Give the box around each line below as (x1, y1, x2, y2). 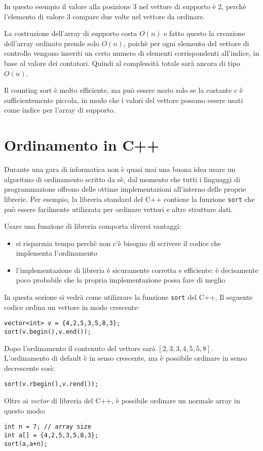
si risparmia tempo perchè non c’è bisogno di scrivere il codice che (16, 237, 221, 248)
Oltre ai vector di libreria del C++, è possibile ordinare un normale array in (4, 395, 240, 406)
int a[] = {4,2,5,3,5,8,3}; (4, 431, 99, 439)
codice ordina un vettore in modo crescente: (4, 301, 140, 312)
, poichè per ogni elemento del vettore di (123, 38, 249, 48)
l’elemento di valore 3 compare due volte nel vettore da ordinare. (4, 11, 205, 21)
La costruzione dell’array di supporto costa (4, 28, 137, 39)
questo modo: (4, 405, 46, 415)
